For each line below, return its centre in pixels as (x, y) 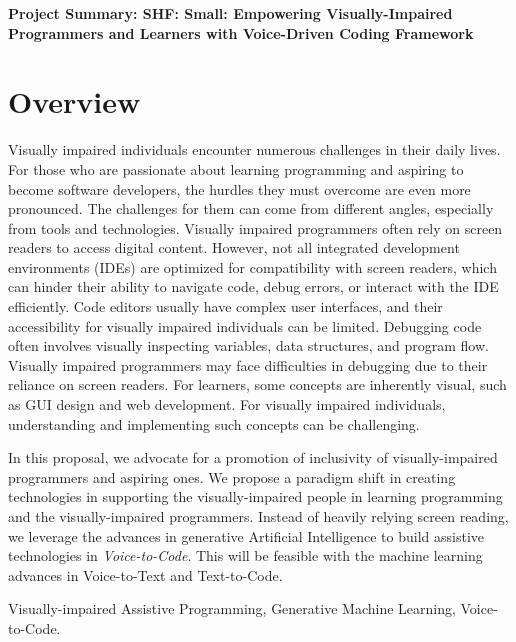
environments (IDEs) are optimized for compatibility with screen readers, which (252, 266)
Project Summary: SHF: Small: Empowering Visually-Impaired (230, 13)
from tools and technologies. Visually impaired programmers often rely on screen (255, 227)
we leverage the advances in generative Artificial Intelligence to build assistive (246, 535)
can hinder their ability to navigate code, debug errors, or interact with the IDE (253, 286)
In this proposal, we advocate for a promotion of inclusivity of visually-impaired (253, 457)
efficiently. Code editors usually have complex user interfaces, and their (225, 306)
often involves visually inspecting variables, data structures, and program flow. (248, 345)
